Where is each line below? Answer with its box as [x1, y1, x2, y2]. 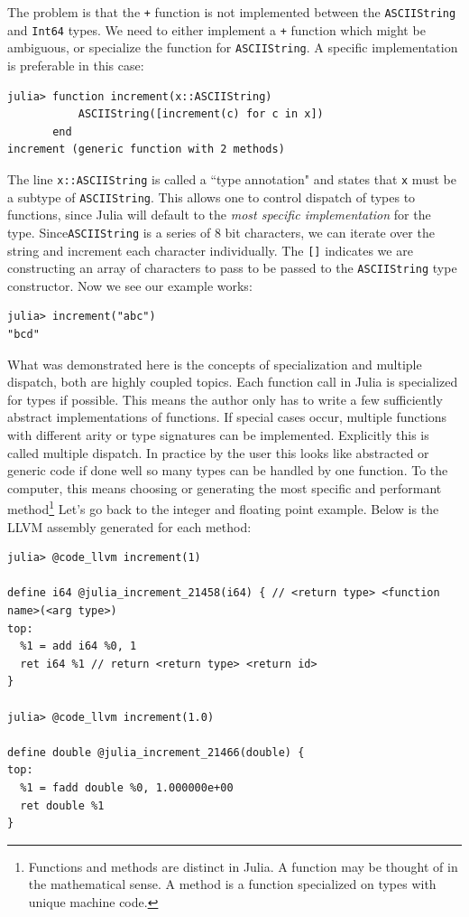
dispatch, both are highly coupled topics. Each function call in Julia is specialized [7, 372, 458, 391]
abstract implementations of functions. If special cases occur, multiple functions [7, 407, 447, 426]
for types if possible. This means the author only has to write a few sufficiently [7, 389, 443, 408]
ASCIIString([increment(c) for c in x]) [78, 108, 324, 121]
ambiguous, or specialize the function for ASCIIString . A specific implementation [7, 38, 458, 57]
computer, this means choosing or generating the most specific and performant [7, 478, 442, 497]
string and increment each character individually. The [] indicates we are [7, 240, 413, 259]
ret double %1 [20, 799, 105, 812]
